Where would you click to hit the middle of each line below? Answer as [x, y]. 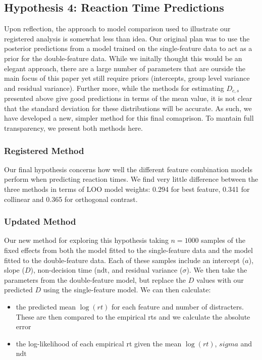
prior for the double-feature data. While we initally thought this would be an [123, 58]
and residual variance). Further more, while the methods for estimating [114, 88]
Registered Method [44, 150]
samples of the [223, 240]
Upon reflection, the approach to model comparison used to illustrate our [117, 29]
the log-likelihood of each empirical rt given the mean [99, 343]
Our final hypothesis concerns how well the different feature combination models [128, 169]
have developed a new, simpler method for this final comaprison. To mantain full [129, 118]
